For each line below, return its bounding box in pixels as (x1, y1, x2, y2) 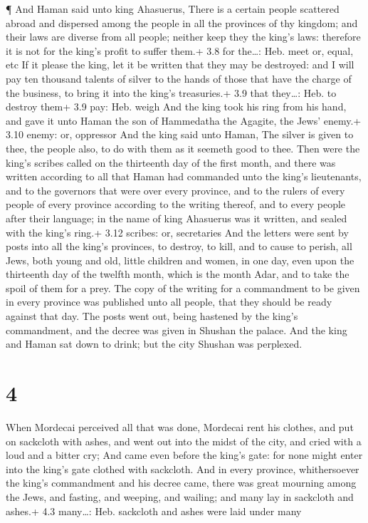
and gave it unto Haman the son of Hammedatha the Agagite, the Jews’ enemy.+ (6, 113, 362, 128)
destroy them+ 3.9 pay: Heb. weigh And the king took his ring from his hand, (6, 99, 347, 114)
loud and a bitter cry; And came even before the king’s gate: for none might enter (6, 447, 363, 462)
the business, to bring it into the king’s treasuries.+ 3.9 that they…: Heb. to (6, 85, 337, 100)
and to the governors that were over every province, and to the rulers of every (6, 182, 345, 197)
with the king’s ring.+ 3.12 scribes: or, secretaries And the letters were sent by (6, 224, 349, 239)
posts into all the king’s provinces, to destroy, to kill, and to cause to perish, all (6, 239, 352, 254)
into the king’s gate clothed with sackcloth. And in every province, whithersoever (6, 461, 359, 476)
